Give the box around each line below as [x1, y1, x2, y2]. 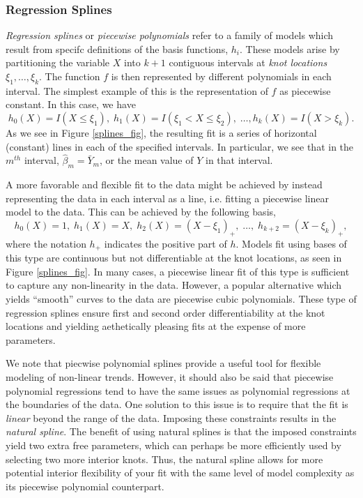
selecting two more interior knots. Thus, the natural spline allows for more [6, 451, 323, 466]
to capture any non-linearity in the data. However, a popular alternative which [6, 278, 342, 292]
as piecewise [279, 83, 331, 98]
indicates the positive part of [104, 236, 227, 250]
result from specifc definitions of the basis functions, [6, 41, 229, 56]
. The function [39, 69, 100, 83]
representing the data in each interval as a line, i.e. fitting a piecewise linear [6, 190, 329, 205]
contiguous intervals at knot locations [169, 55, 327, 70]
